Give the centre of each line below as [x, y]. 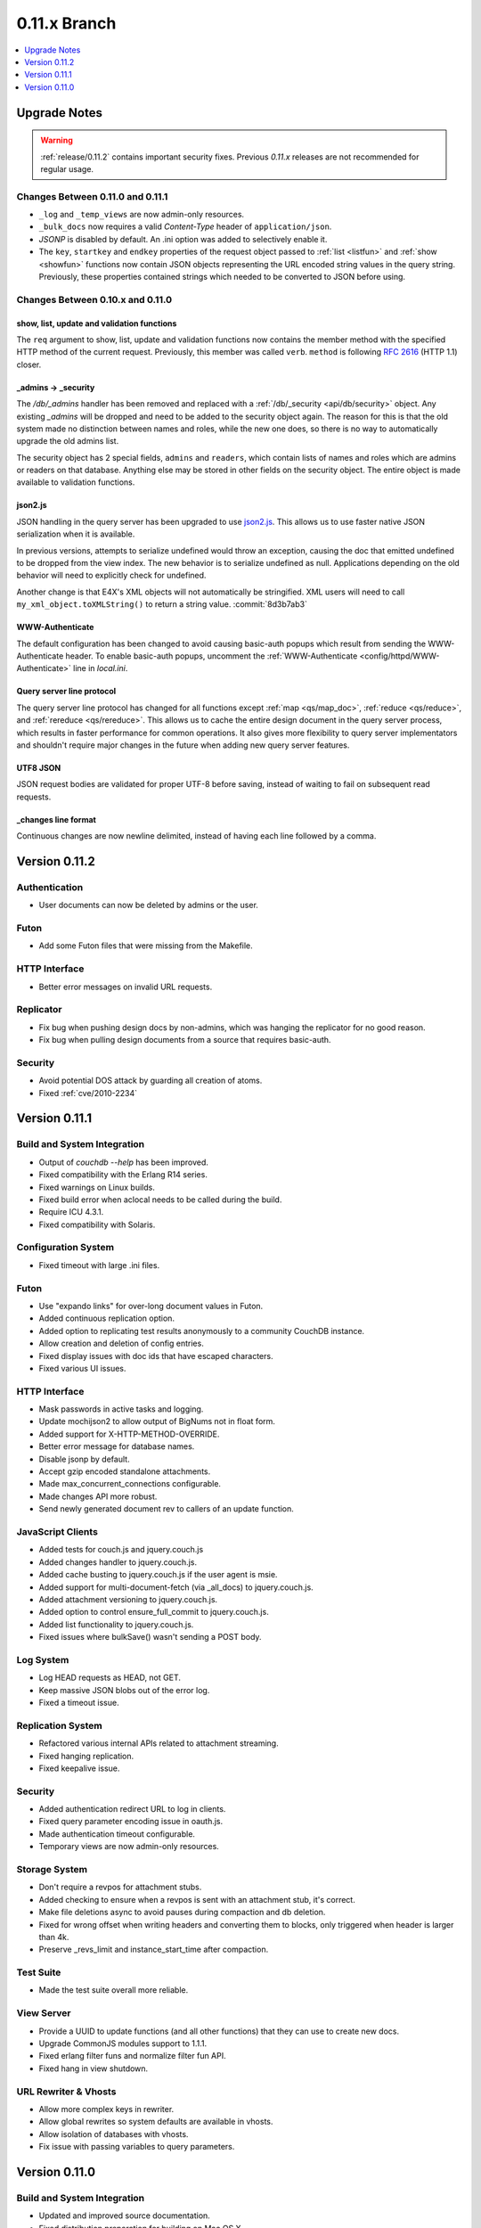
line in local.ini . [100, 668]
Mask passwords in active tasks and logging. [121, 1409]
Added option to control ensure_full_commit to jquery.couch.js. [154, 1612]
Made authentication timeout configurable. [117, 1834]
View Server [44, 2013]
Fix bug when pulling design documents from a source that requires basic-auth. [185, 1040]
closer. [29, 365]
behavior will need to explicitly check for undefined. [111, 576]
